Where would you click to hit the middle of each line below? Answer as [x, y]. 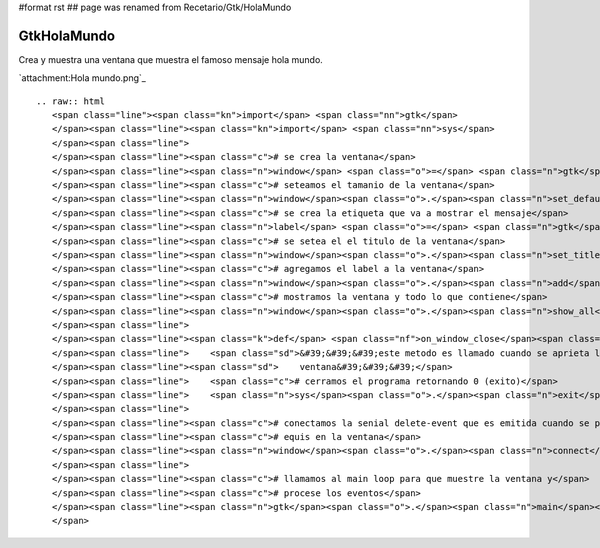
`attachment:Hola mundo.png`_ [82, 78]
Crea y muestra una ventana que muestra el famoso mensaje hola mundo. [171, 59]
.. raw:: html [70, 101]
